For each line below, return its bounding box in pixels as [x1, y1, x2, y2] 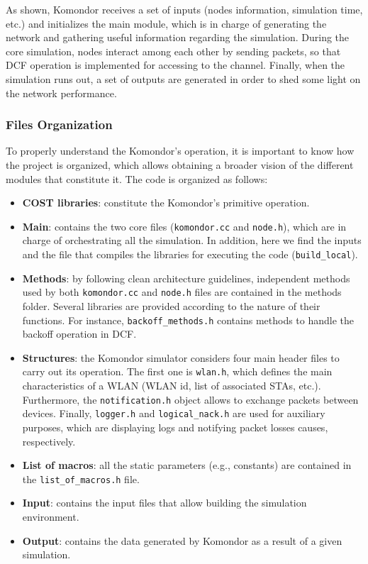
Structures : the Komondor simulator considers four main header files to [22, 350, 340, 365]
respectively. [22, 433, 76, 448]
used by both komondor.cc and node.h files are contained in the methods [22, 284, 342, 299]
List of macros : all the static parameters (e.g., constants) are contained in [22, 458, 352, 472]
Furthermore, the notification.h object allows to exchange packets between [22, 392, 359, 407]
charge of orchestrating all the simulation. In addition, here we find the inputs [22, 233, 362, 248]
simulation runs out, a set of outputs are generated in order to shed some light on [6, 71, 361, 86]
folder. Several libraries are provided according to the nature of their [22, 298, 320, 313]
